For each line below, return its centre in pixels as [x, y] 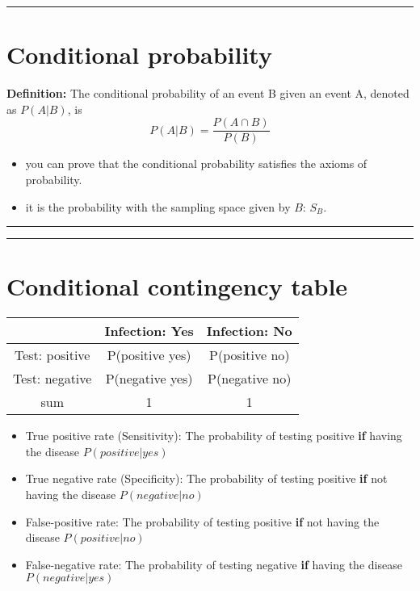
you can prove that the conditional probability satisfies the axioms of [196, 163]
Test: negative [52, 379]
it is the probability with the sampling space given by [158, 206]
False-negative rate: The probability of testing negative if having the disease [214, 564]
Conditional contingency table [177, 286]
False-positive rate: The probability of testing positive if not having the [202, 521]
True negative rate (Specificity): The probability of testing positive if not [206, 478]
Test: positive [52, 355]
